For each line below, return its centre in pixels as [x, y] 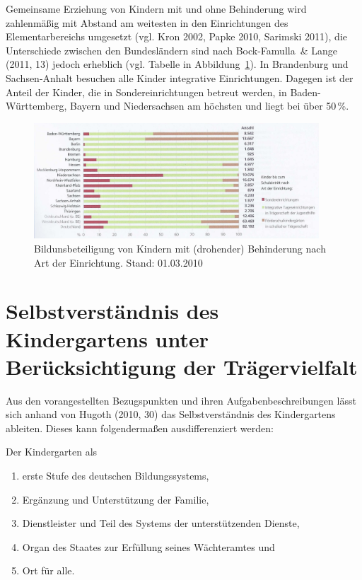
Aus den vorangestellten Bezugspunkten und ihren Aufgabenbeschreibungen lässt [181, 400]
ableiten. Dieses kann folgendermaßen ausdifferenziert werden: [140, 428]
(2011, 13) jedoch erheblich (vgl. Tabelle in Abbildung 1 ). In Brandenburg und [177, 64]
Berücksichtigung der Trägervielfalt [182, 366]
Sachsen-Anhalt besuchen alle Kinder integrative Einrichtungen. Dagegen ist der [180, 77]
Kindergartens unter [107, 338]
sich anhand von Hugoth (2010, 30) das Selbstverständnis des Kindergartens [171, 414]
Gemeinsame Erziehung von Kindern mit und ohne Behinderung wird [156, 8]
